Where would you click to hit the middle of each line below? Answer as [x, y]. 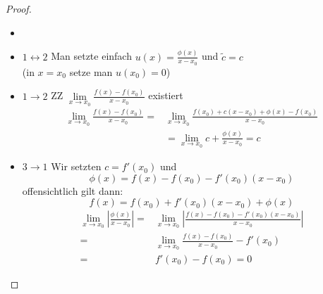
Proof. [19, 8]
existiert [166, 95]
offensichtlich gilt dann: [73, 190]
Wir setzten [76, 166]
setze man [91, 71]
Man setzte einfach [91, 56]
